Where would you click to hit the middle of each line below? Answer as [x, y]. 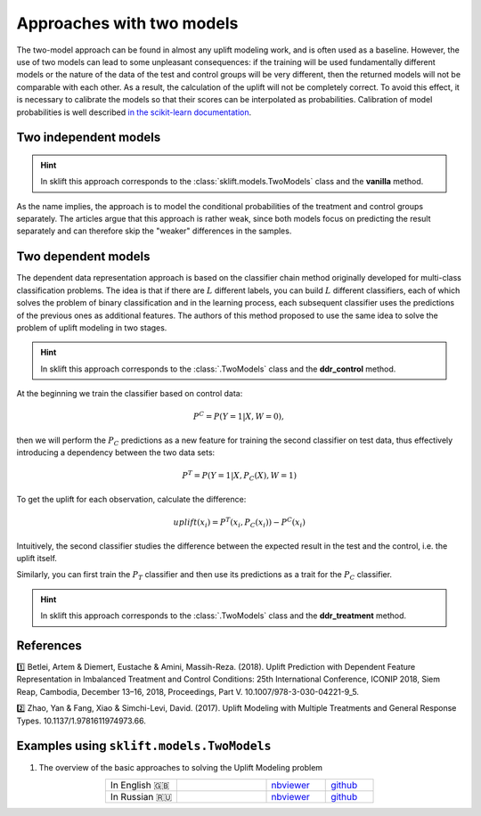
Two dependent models [83, 257]
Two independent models [89, 138]
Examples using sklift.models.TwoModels [144, 746]
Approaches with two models [127, 23]
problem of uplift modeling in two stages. [92, 327]
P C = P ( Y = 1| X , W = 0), [239, 416]
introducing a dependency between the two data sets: [116, 453]
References [49, 645]
